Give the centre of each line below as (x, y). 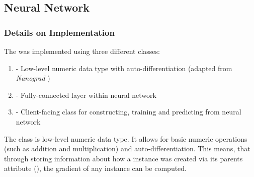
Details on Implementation (59, 32)
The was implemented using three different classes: (82, 51)
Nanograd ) (33, 78)
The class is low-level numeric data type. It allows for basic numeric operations (126, 138)
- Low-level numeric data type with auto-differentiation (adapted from (124, 68)
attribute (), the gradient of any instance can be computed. (96, 168)
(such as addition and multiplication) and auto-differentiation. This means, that (127, 149)
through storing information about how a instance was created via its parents (123, 158)
